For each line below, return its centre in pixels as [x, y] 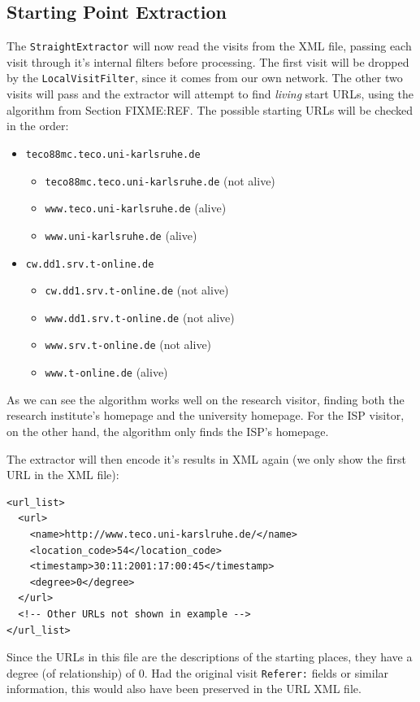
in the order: [38, 126]
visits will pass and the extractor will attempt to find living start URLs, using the [210, 94]
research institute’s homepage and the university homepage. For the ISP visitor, [206, 415]
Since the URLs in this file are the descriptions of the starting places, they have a [210, 657]
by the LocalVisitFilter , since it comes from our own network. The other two [205, 78]
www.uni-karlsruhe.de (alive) [121, 235]
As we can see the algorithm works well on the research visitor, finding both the [206, 399]
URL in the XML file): [63, 475]
